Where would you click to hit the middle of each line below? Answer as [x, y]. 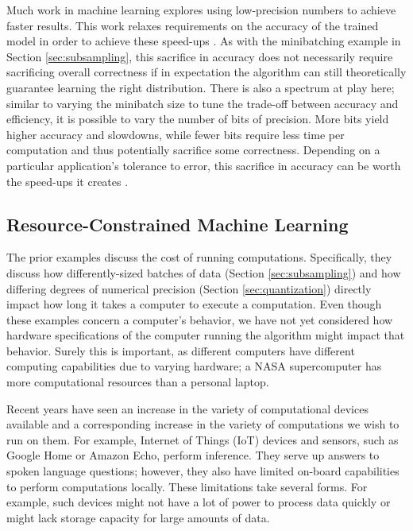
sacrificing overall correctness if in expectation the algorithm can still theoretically [206, 72]
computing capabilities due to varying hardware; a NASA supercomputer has [194, 366]
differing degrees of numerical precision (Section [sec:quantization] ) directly [189, 288]
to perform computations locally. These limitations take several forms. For [187, 486]
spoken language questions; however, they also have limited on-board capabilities [203, 471]
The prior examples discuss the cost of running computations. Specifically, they [199, 257]
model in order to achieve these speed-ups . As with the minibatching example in [204, 41]
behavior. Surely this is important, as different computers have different [181, 350]
